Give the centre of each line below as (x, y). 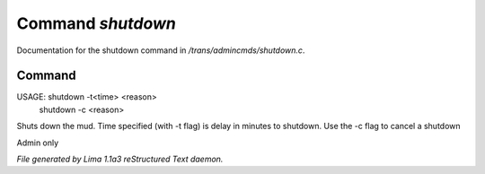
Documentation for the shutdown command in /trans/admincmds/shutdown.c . (161, 50)
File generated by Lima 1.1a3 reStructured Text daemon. (120, 159)
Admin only (38, 143)
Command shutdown (97, 23)
